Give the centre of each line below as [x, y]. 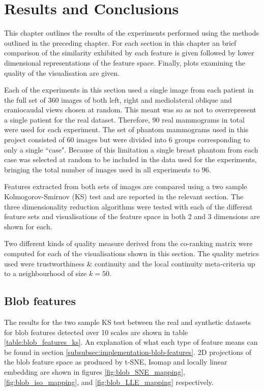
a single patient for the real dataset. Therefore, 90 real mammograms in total [124, 119]
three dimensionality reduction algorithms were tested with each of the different [128, 206]
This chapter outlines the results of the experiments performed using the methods [131, 33]
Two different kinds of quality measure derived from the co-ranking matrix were [128, 243]
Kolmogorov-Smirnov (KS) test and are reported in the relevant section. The [124, 197]
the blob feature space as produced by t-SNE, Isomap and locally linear [116, 362]
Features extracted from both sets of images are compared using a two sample [126, 186]
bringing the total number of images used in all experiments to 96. [108, 169]
